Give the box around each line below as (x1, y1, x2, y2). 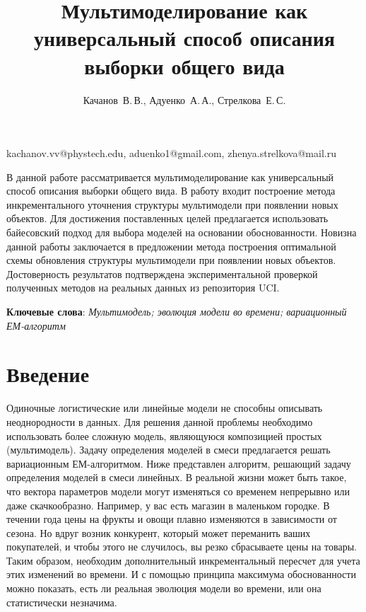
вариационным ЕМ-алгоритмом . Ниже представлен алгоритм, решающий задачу (6, 456, 351, 470)
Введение (6, 359, 90, 388)
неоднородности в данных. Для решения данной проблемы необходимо (6, 414, 313, 429)
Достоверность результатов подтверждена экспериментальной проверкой (6, 266, 318, 281)
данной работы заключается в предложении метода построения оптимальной (6, 238, 336, 253)
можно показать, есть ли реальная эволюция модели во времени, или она (6, 581, 321, 596)
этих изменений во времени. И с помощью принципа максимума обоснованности (6, 567, 356, 582)
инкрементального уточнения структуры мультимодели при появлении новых (6, 197, 338, 212)
